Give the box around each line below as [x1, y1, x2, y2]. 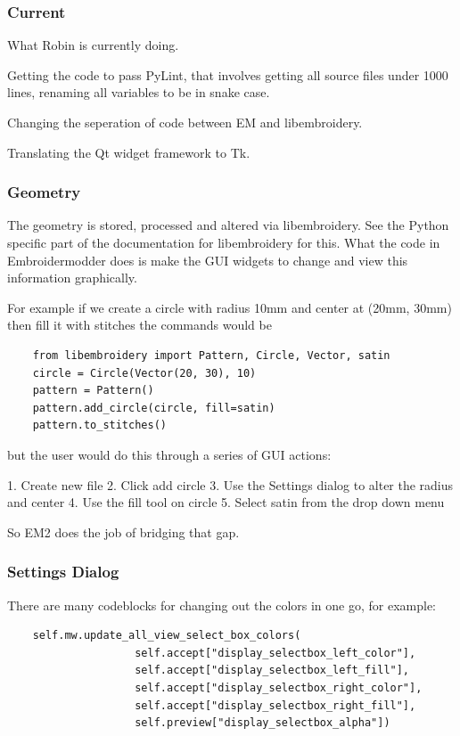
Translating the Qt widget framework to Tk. [7, 143, 251, 161]
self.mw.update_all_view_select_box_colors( [32, 629, 301, 642]
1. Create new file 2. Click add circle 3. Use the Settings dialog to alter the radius [7, 475, 454, 494]
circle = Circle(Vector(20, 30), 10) [32, 366, 257, 380]
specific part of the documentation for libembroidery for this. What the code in [7, 233, 440, 251]
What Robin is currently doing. [7, 36, 179, 54]
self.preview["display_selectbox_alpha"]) [135, 716, 390, 730]
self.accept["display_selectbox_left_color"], [135, 646, 416, 659]
